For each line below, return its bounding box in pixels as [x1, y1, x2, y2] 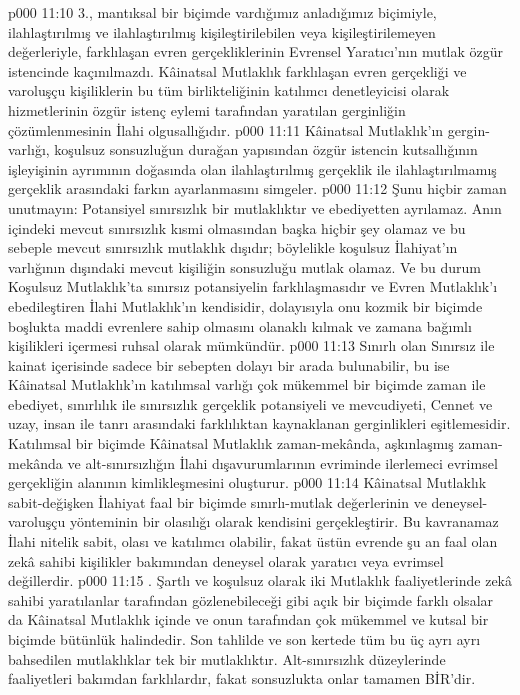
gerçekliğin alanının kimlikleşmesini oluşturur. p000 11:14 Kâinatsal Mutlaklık [8, 472, 487, 493]
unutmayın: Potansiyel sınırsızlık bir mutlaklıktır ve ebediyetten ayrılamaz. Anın [8, 197, 502, 218]
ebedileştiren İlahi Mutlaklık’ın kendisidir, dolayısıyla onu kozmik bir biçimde [8, 295, 483, 316]
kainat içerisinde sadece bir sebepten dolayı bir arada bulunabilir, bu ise [8, 354, 450, 375]
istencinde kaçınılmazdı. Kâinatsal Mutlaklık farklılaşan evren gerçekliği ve [8, 60, 467, 81]
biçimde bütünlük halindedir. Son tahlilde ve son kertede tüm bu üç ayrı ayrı [8, 629, 481, 649]
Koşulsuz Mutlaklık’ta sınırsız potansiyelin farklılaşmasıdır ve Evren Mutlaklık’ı [8, 276, 498, 297]
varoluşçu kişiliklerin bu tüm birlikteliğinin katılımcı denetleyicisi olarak [8, 80, 450, 101]
